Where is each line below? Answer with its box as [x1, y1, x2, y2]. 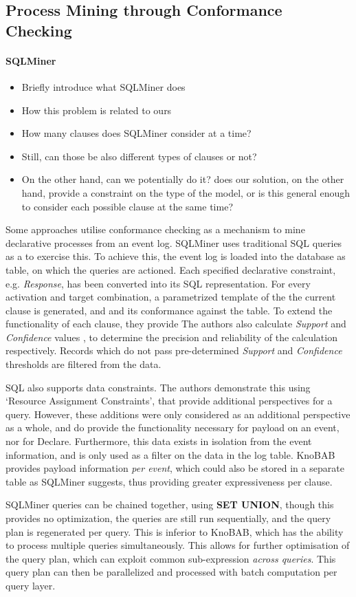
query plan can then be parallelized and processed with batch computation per [5, 565, 337, 579]
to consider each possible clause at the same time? [21, 199, 233, 213]
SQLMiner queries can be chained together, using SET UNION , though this [5, 497, 334, 512]
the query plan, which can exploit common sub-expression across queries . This [5, 551, 336, 565]
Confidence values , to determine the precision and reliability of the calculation [5, 329, 337, 344]
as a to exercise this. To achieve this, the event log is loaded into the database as [5, 249, 346, 263]
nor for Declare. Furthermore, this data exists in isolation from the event [5, 434, 312, 448]
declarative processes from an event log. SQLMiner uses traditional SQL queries [5, 235, 342, 250]
